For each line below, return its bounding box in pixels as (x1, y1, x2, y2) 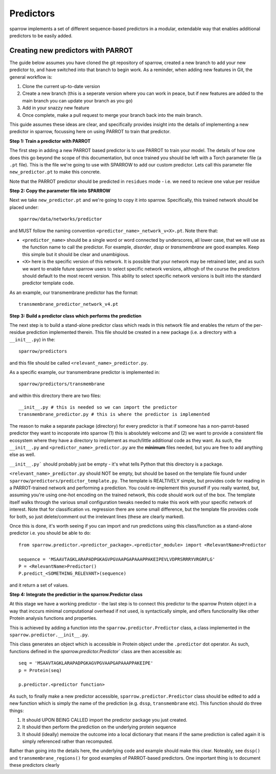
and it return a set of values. (9, 582, 69, 588)
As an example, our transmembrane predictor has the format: (9, 289, 139, 296)
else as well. (9, 451, 36, 458)
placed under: (9, 204, 39, 210)
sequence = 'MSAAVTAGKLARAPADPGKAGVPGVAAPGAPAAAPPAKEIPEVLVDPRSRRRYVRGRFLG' (18, 556, 216, 562)
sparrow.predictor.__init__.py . (9, 632, 89, 638)
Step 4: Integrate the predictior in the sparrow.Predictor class (9, 592, 143, 598)
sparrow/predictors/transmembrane (18, 381, 105, 387)
